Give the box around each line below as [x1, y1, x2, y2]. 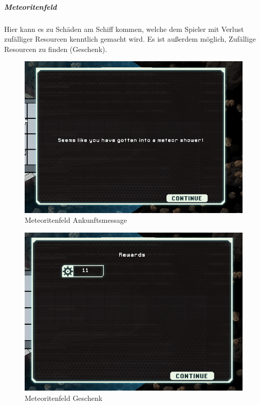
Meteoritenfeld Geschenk [25, 392, 103, 403]
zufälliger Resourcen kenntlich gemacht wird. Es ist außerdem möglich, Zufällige [4, 33, 256, 44]
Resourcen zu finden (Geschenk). [4, 43, 107, 54]
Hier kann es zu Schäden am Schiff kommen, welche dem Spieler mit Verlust [4, 23, 244, 34]
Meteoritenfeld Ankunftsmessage [25, 215, 127, 225]
